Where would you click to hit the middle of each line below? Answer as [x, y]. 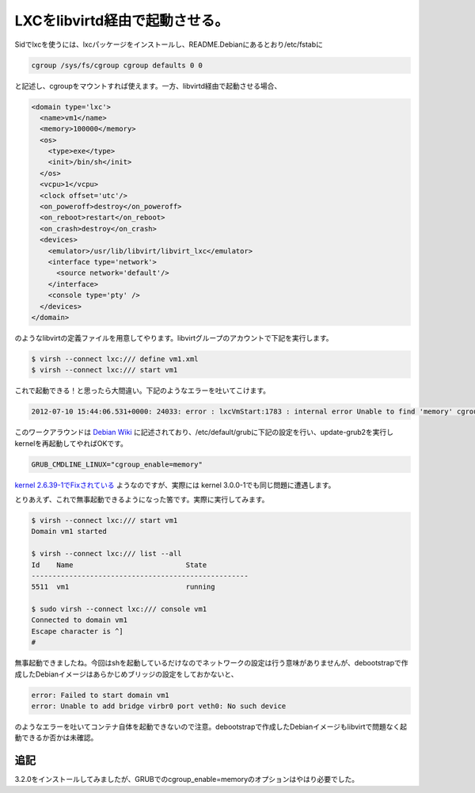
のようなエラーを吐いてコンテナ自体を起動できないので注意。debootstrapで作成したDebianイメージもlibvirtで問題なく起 [211, 726]
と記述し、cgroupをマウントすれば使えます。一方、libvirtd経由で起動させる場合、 [148, 86]
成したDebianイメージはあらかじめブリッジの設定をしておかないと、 [126, 674]
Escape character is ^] [78, 631]
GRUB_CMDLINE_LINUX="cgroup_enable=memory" [117, 464]
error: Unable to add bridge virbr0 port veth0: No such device [159, 706]
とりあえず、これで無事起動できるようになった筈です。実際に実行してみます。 [142, 499]
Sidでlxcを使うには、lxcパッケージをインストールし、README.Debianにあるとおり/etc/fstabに [169, 44]
